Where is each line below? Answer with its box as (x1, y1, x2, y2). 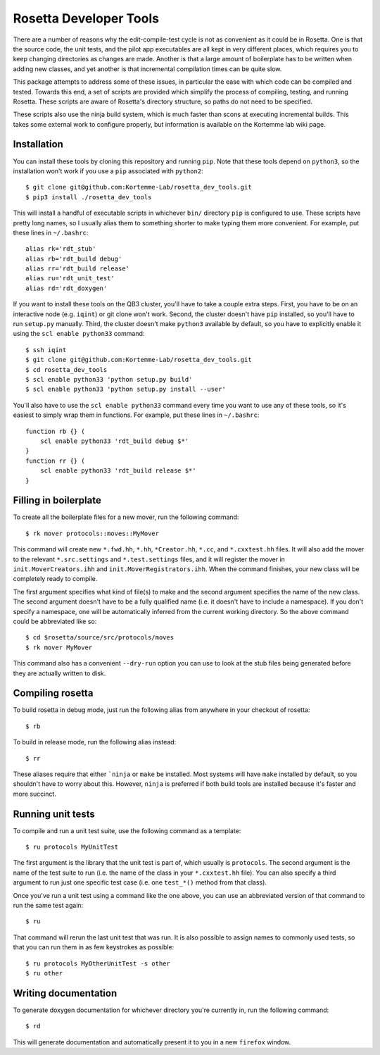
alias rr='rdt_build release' (25, 265, 130, 273)
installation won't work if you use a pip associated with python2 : (13, 166, 203, 175)
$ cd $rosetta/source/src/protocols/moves (25, 634, 175, 642)
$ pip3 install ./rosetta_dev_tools (25, 193, 152, 201)
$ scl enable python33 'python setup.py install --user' (25, 385, 227, 394)
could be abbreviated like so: (13, 617, 97, 625)
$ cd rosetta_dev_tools (25, 366, 108, 373)
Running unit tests (13, 808, 95, 820)
